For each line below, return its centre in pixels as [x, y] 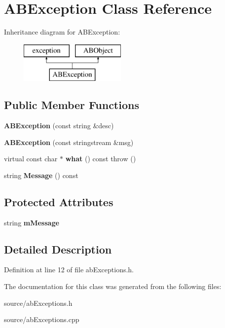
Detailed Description [58, 249]
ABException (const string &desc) [59, 126]
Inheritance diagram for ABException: [62, 32]
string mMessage [32, 222]
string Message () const [41, 175]
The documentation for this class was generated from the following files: [113, 286]
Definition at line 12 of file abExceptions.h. [69, 270]
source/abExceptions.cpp [42, 319]
